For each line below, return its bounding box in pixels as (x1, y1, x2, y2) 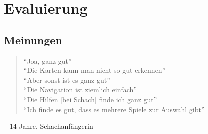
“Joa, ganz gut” (23, 55, 72, 66)
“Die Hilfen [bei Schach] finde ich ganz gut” (23, 94, 157, 104)
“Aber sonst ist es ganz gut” (23, 74, 110, 85)
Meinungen (4, 32, 62, 47)
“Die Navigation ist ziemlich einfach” (23, 84, 137, 95)
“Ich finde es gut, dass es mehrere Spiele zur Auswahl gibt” (23, 104, 205, 114)
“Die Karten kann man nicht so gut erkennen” (23, 65, 166, 75)
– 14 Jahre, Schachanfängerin (4, 121, 93, 131)
